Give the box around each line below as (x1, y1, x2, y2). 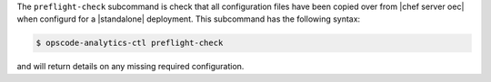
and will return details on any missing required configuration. (16, 61, 245, 72)
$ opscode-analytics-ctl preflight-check (35, 38, 224, 49)
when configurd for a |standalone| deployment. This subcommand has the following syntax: (16, 14, 361, 24)
